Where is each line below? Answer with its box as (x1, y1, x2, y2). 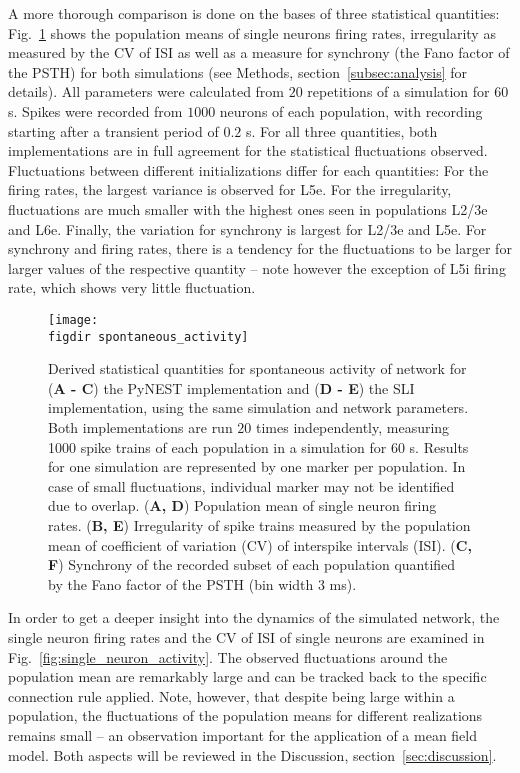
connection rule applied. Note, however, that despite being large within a (8, 685, 455, 706)
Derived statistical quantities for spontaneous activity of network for (48, 358, 467, 379)
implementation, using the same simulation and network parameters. (48, 397, 469, 418)
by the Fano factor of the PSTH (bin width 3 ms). (48, 573, 357, 594)
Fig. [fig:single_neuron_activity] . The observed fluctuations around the (8, 646, 448, 667)
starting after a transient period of (8, 120, 219, 141)
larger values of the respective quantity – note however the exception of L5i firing (8, 257, 506, 278)
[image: (48, 312, 99, 327)
